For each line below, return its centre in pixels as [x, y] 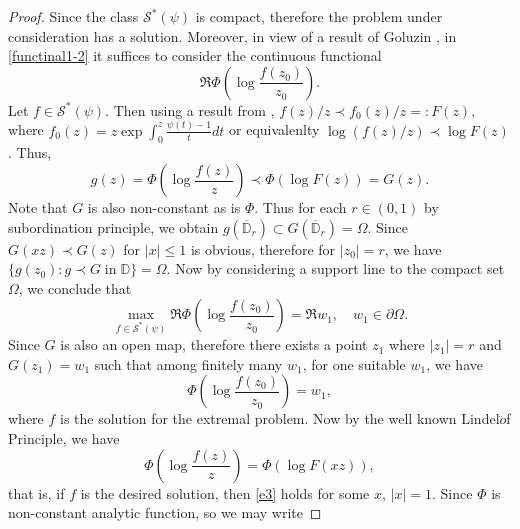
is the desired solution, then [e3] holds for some [225, 492]
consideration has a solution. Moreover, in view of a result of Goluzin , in [232, 35]
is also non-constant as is [164, 207]
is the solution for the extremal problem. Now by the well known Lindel [280, 418]
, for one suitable [354, 363]
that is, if [36, 492]
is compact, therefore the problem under [319, 16]
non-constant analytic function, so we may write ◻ [165, 512]
